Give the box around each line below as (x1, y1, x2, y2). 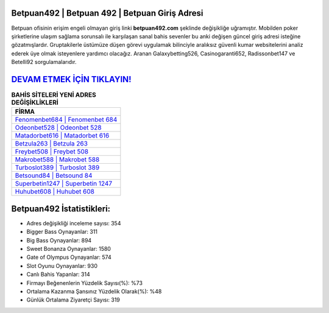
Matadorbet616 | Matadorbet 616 (15, 132, 110, 140)
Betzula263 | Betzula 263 (15, 139, 88, 148)
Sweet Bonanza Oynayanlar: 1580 (26, 245, 111, 253)
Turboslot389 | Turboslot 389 (15, 163, 100, 172)
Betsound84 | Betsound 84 (15, 171, 93, 180)
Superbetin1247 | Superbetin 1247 (15, 180, 113, 188)
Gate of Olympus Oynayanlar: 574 (26, 253, 112, 261)
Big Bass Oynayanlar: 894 (26, 236, 92, 244)
